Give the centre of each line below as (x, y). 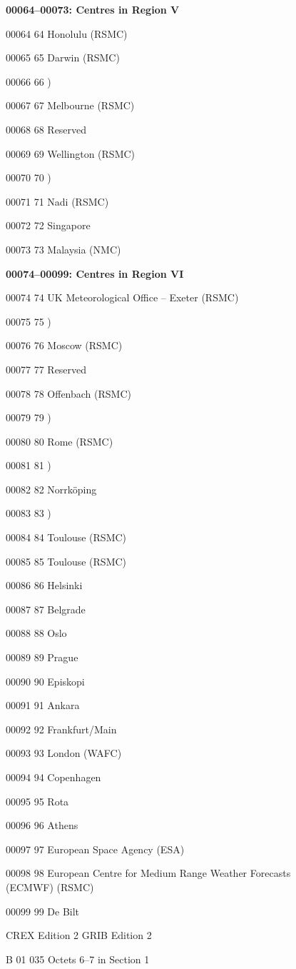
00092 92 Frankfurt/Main (61, 729)
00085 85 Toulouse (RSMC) (66, 561)
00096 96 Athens (42, 825)
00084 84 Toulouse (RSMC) (66, 537)
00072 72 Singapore (48, 225)
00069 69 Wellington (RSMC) (71, 153)
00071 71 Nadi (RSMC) (57, 201)
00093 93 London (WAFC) (64, 753)
